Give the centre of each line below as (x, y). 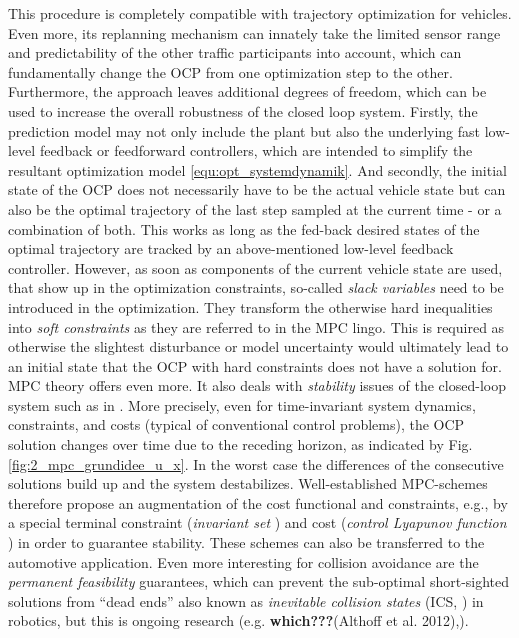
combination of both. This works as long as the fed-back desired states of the (244, 228)
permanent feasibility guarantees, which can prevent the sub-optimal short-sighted (259, 581)
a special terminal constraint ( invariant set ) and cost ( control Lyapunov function (257, 522)
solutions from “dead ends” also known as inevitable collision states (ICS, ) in (246, 600)
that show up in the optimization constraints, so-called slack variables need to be (256, 287)
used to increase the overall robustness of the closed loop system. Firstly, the (243, 110)
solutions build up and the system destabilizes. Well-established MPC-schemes (248, 483)
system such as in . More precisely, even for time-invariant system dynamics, (242, 404)
